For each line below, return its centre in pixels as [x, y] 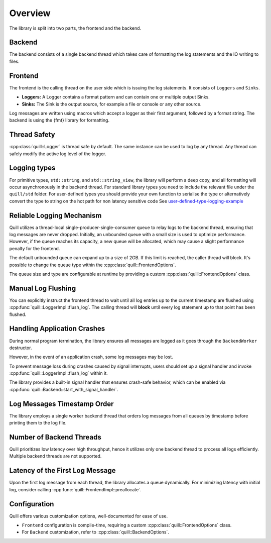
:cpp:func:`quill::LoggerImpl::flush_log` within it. [58, 373]
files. [14, 61]
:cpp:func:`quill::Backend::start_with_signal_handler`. [64, 389]
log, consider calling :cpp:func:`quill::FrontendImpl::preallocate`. [75, 489]
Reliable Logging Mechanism [55, 215]
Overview [30, 13]
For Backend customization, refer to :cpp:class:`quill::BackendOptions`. [95, 532]
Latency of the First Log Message [62, 470]
